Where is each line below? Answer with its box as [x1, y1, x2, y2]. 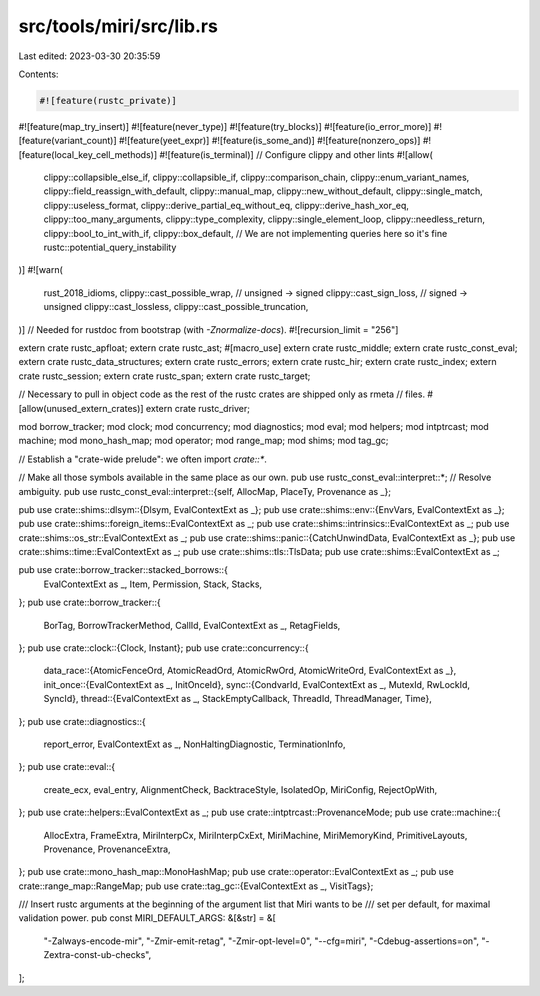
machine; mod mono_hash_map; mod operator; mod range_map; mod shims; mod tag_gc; [18, 435, 389, 447]
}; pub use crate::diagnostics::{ [18, 715, 146, 727]
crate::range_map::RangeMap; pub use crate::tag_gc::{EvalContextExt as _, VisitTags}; [18, 880, 374, 892]
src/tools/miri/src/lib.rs [18, 15, 219, 37]
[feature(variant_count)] [18, 135, 117, 147]
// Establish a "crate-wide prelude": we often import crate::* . [18, 453, 267, 465]
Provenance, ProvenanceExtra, [43, 843, 171, 855]
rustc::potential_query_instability [43, 241, 177, 254]
